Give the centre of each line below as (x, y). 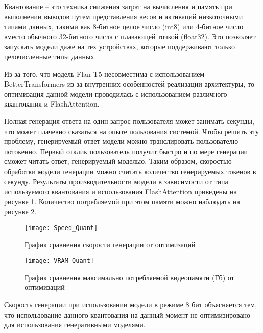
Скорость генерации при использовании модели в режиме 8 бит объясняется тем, (131, 304)
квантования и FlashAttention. (52, 104)
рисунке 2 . (20, 211)
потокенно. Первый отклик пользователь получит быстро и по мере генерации (126, 151)
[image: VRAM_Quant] (59, 261)
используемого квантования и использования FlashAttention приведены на (121, 191)
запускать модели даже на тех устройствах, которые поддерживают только (119, 46)
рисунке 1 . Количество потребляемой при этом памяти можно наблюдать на (122, 201)
